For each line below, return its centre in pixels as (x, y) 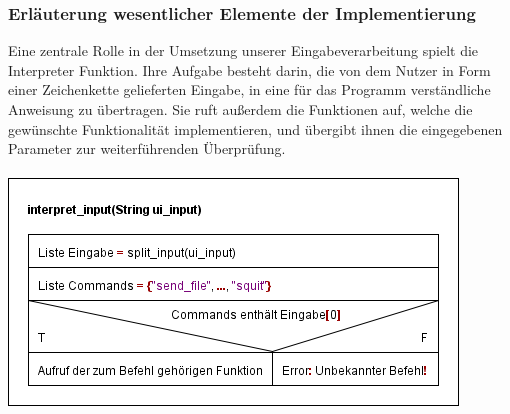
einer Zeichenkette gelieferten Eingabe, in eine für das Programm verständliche (249, 89)
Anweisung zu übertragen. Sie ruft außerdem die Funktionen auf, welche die (240, 109)
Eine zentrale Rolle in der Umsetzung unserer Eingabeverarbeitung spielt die (243, 50)
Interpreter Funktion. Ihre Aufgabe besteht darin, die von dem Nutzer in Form (249, 69)
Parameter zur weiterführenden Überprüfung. (147, 148)
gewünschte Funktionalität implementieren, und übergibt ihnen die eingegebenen (255, 128)
